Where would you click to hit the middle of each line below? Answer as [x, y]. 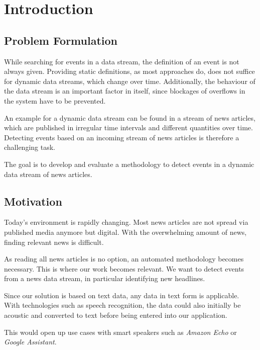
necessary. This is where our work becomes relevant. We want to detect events [124, 268]
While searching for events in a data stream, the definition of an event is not [122, 61]
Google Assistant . [30, 342]
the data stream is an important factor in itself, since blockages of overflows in [125, 91]
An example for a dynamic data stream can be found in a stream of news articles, [130, 117]
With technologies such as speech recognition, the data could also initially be [122, 305]
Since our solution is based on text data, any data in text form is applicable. [122, 295]
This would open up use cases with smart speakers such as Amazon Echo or [120, 332]
